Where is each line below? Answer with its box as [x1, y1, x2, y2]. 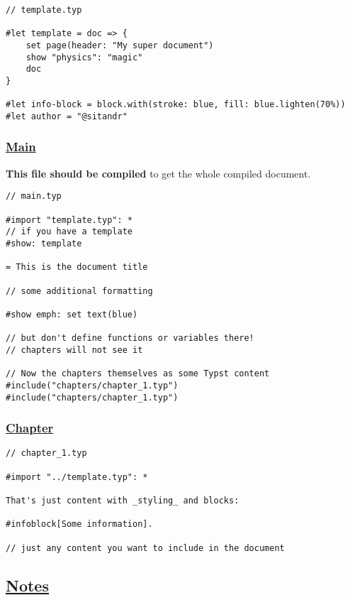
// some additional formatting [6, 285, 153, 296]
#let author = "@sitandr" [6, 111, 128, 121]
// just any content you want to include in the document [6, 542, 285, 553]
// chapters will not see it [6, 344, 143, 355]
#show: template [6, 239, 82, 249]
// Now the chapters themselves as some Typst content [6, 369, 270, 379]
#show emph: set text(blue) [6, 309, 138, 320]
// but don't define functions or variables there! [6, 333, 254, 344]
